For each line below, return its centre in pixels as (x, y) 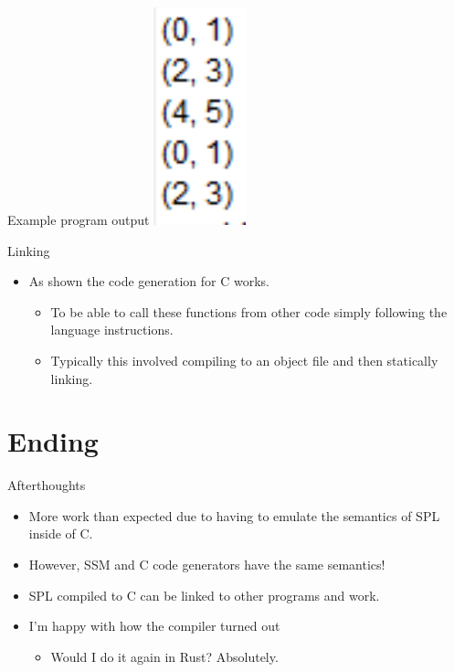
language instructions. (112, 330)
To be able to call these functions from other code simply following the (249, 311)
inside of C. (61, 533)
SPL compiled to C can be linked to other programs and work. (204, 595)
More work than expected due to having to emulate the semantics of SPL (234, 515)
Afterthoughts (47, 485)
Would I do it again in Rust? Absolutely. (164, 656)
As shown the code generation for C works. (149, 281)
